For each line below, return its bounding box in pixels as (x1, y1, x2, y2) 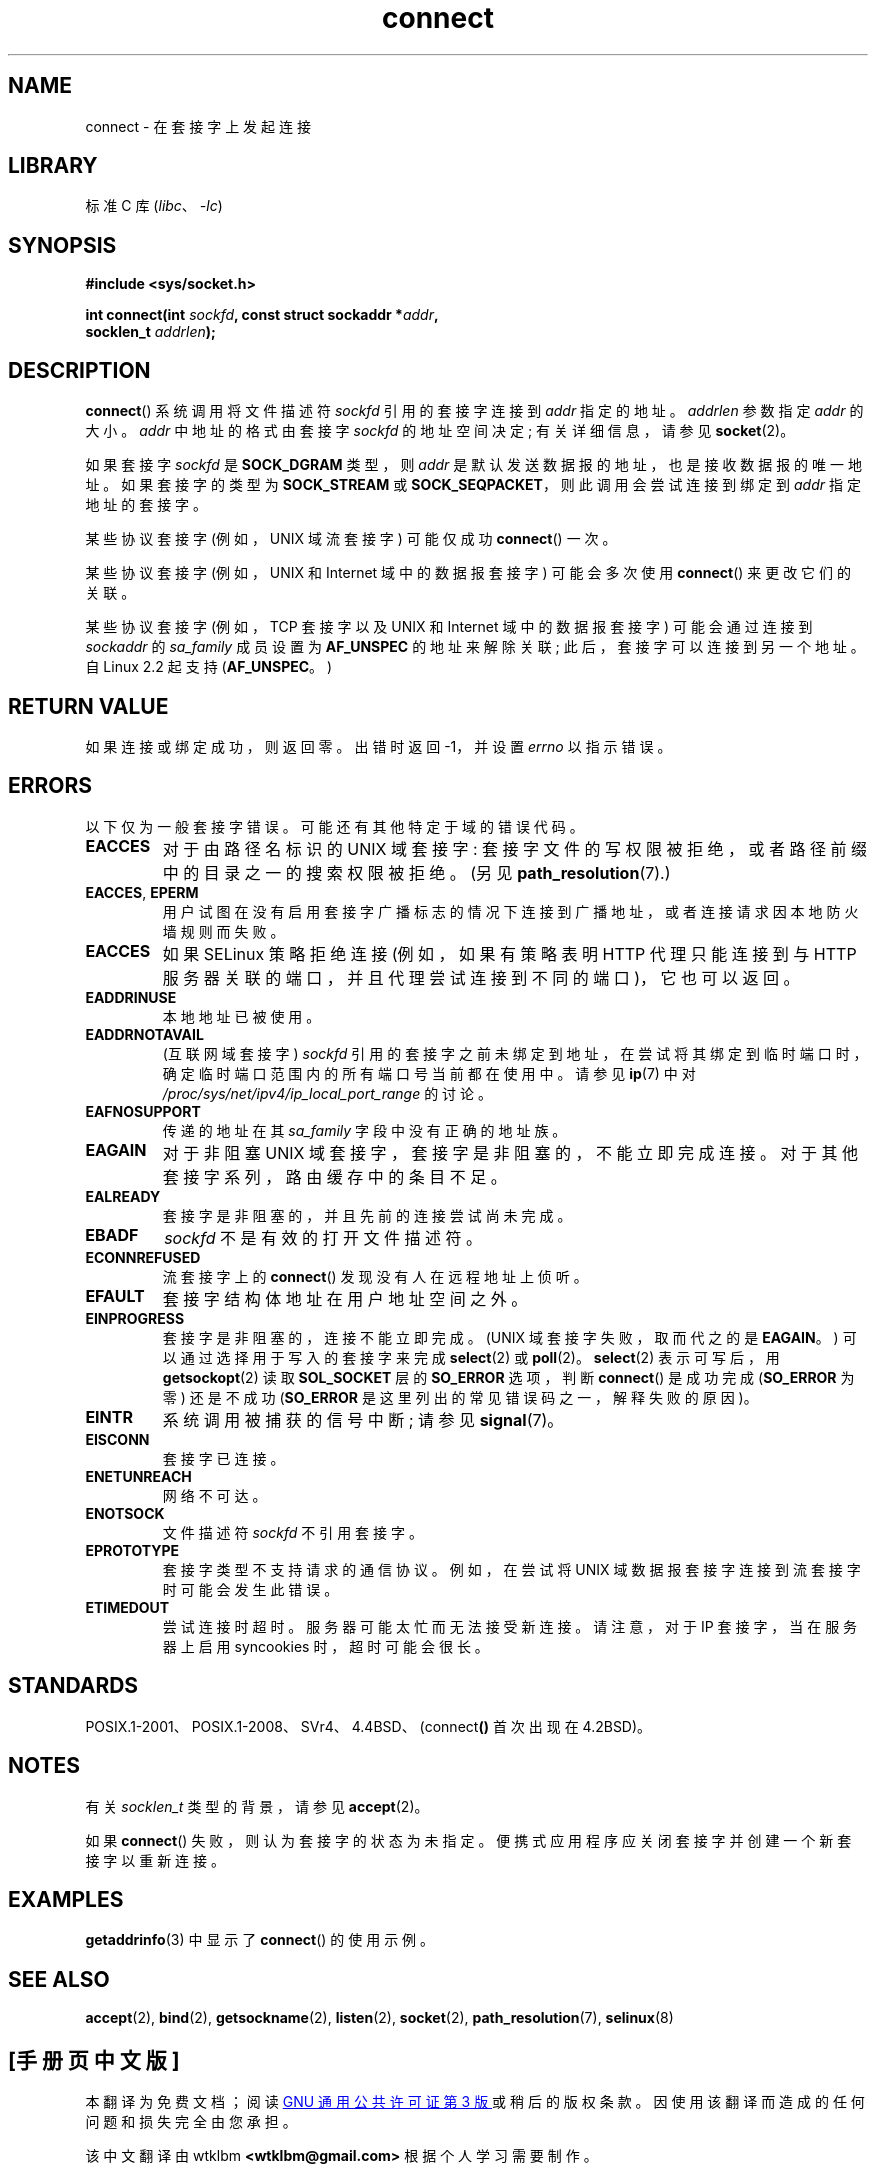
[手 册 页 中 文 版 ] (8, 2047, 180, 2073)
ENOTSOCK (85, 1504, 165, 1522)
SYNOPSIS (8, 232, 117, 258)
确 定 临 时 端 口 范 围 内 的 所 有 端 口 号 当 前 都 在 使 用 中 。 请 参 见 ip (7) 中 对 (162, 1064, 696, 1082)
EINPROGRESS (85, 1309, 185, 1327)
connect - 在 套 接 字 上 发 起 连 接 (85, 117, 311, 135)
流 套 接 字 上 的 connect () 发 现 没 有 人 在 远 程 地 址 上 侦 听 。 (162, 1267, 588, 1285)
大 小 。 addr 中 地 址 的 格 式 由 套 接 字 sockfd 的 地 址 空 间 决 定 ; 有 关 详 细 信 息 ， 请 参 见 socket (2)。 (85, 422, 795, 440)
